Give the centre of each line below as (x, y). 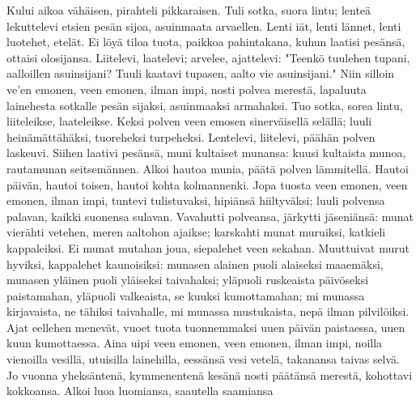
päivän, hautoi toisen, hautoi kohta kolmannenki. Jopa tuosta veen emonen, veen (207, 184)
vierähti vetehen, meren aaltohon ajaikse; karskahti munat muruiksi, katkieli (196, 232)
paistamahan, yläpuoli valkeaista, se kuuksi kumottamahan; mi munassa (186, 295)
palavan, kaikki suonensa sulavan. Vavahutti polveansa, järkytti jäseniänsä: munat (210, 216)
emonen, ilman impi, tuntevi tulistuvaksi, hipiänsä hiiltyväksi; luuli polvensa (196, 200)
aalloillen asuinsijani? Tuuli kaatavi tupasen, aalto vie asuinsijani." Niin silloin (201, 73)
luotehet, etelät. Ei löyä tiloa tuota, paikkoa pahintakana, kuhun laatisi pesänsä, (206, 42)
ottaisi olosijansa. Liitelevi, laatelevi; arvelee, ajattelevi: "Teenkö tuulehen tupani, (208, 57)
